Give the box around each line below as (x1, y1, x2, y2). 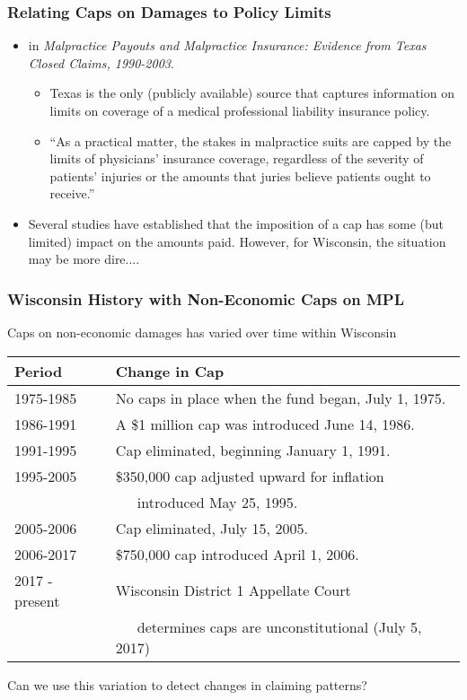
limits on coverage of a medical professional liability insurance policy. (49, 101, 430, 119)
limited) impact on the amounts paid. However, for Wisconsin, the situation (28, 232, 446, 250)
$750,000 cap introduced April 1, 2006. (115, 543, 359, 564)
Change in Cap (115, 360, 225, 381)
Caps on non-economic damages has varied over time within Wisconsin (7, 322, 397, 341)
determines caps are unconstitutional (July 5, (137, 616, 422, 637)
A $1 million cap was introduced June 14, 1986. (115, 413, 415, 434)
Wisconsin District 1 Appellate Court (115, 580, 351, 601)
